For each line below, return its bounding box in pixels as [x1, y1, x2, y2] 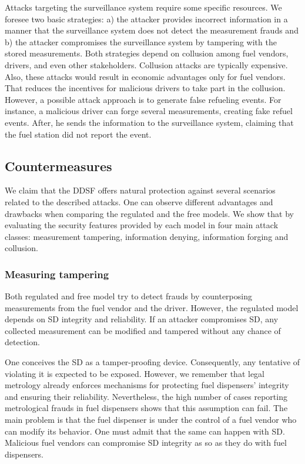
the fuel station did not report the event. [5, 128, 152, 140]
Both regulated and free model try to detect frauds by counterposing [5, 290, 252, 302]
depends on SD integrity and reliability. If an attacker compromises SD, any [5, 313, 279, 325]
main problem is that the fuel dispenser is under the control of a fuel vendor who [5, 413, 297, 426]
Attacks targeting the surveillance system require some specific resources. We [5, 1, 282, 13]
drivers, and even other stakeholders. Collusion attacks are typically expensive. [5, 58, 288, 71]
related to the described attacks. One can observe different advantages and [5, 195, 273, 208]
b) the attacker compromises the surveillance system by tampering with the [5, 35, 277, 48]
